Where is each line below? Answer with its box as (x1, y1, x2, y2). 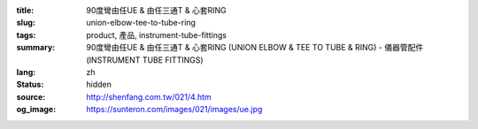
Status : (16, 80, 44, 90)
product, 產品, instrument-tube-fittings (86, 29, 227, 40)
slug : (16, 18, 35, 28)
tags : (16, 29, 36, 40)
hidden (86, 80, 112, 90)
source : (16, 91, 46, 102)
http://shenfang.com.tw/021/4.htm (86, 91, 212, 102)
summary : (16, 42, 56, 53)
